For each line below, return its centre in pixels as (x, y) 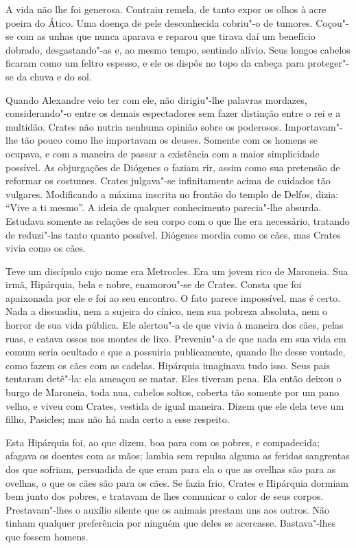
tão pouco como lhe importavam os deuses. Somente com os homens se (169, 140)
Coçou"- (332, 22)
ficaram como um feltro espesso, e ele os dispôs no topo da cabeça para (155, 63)
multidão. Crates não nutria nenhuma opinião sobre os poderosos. (144, 126)
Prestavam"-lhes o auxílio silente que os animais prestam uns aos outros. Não (168, 509)
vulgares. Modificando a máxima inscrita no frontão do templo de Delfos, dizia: (172, 194)
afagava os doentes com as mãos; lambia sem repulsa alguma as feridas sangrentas (178, 456)
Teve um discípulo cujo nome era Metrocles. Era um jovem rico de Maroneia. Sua (177, 271)
